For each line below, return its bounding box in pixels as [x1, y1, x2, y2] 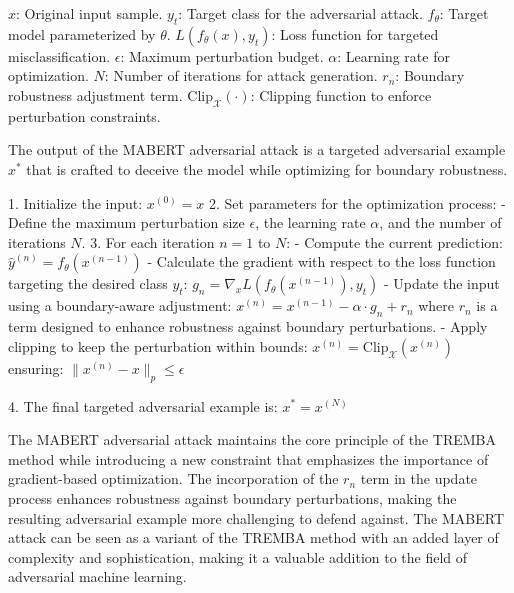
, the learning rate [255, 212, 366, 233]
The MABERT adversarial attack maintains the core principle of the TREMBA [8, 429, 496, 450]
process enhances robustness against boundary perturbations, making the [8, 487, 457, 508]
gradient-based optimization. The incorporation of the [8, 468, 339, 489]
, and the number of [379, 212, 502, 233]
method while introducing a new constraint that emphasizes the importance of [8, 448, 489, 469]
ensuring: [8, 357, 64, 378]
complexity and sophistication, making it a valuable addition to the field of [8, 546, 468, 567]
